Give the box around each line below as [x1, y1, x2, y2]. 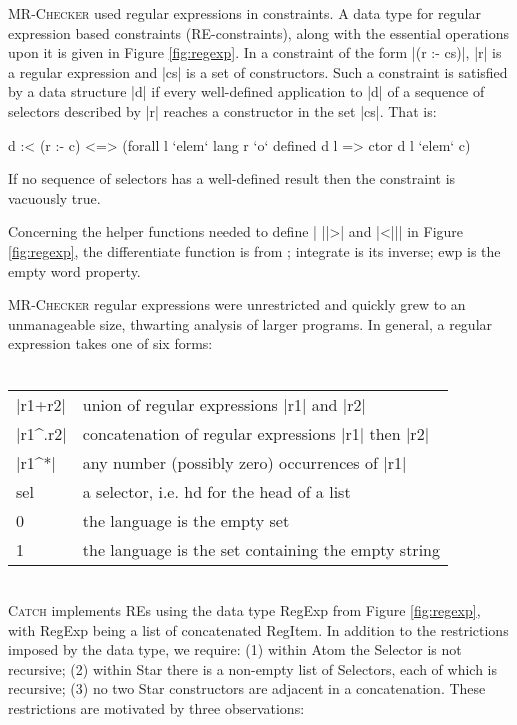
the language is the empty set [82, 508, 290, 532]
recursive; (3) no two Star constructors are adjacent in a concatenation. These [8, 678, 486, 699]
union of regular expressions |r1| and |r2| [82, 392, 366, 416]
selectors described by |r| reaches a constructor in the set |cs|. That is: [8, 100, 437, 121]
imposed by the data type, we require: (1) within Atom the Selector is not [8, 639, 462, 660]
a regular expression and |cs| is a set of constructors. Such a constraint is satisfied [8, 61, 508, 82]
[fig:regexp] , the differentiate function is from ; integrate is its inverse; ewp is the [8, 240, 501, 261]
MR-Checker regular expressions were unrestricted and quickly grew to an [8, 294, 466, 315]
